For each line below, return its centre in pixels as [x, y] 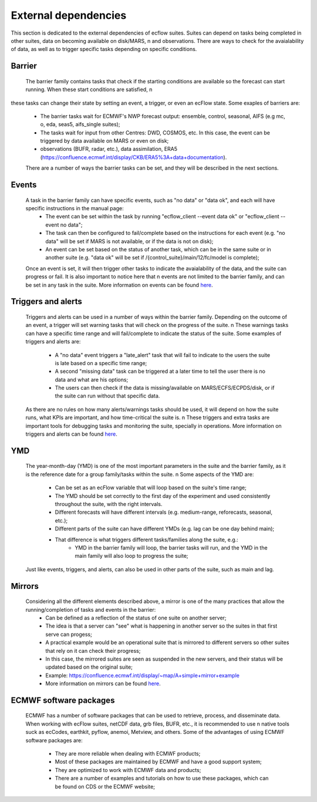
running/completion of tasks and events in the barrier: [91, 609]
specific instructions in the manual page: [75, 208]
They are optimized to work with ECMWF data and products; [128, 770]
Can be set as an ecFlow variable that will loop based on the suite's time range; [151, 488]
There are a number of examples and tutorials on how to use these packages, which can [162, 779]
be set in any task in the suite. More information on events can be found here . [119, 285]
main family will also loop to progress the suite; [131, 556]
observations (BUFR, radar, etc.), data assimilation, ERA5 [109, 149]
